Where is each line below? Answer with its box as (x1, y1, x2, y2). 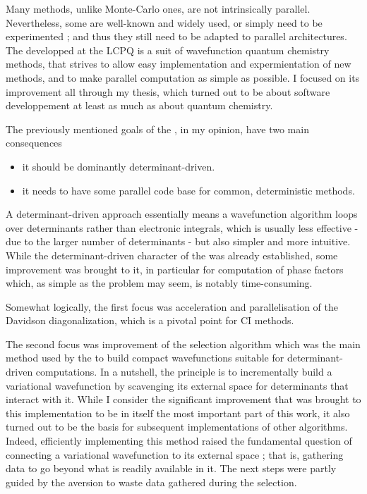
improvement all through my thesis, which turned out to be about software (6, 84, 330, 99)
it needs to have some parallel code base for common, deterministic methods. (22, 183, 355, 197)
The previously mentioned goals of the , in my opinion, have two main (6, 121, 309, 136)
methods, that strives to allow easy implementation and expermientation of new (6, 56, 351, 71)
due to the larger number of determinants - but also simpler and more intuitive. (6, 234, 351, 249)
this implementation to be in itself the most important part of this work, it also (6, 405, 350, 420)
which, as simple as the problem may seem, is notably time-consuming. (6, 276, 313, 290)
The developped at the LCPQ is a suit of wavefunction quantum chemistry (6, 42, 330, 57)
